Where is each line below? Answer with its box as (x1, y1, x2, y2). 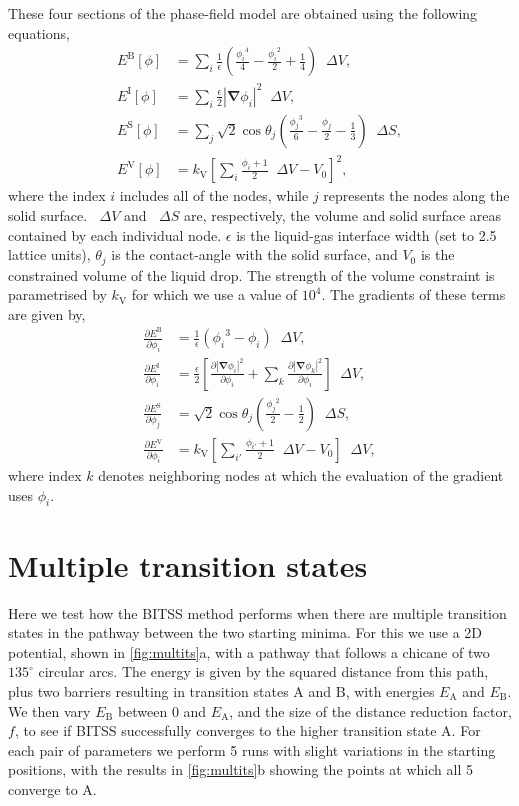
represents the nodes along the (323, 185, 510, 206)
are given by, (8, 303, 86, 324)
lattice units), (8, 244, 91, 265)
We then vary (8, 700, 91, 721)
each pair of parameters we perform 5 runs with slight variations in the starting (8, 739, 496, 760)
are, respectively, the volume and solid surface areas (183, 204, 501, 225)
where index (8, 465, 82, 486)
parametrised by (8, 284, 107, 305)
